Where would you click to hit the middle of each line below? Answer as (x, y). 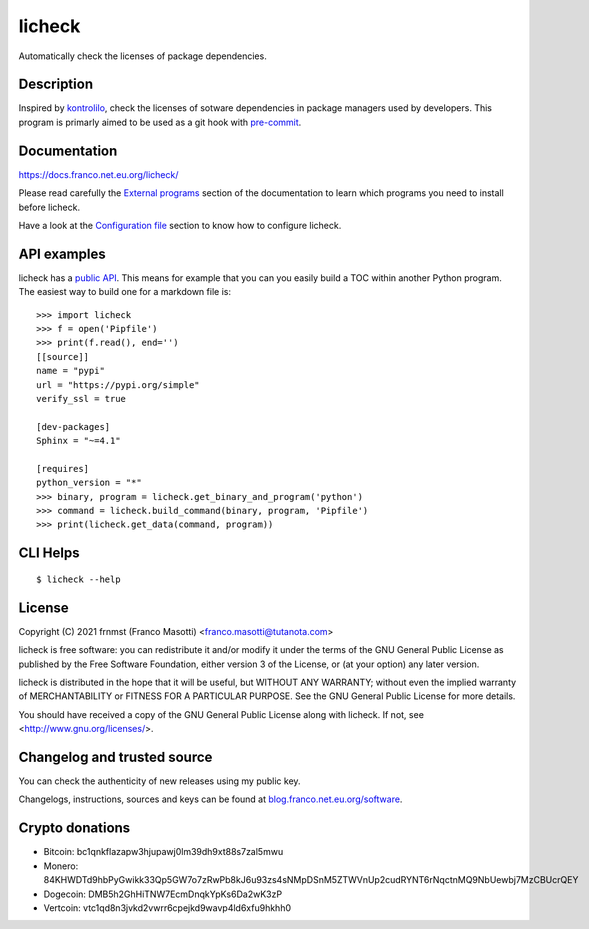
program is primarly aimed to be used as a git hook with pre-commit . (160, 122)
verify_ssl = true (81, 398)
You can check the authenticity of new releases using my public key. (159, 781)
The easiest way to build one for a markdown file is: (125, 292)
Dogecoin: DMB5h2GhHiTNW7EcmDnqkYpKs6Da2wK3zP (163, 894)
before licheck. (49, 207)
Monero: (61, 866)
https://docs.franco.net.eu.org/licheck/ (98, 174)
